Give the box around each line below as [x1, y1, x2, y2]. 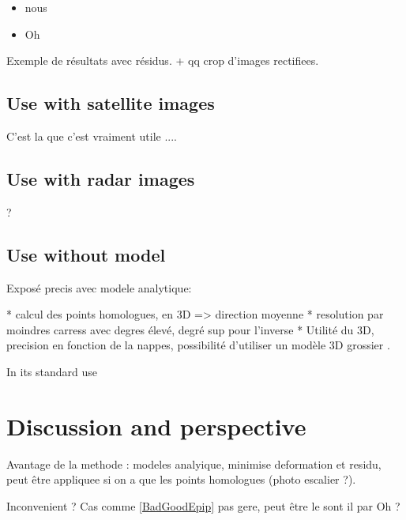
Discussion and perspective [6, 409, 306, 442]
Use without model [6, 242, 166, 266]
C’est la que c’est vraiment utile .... [6, 127, 178, 144]
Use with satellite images [6, 91, 215, 115]
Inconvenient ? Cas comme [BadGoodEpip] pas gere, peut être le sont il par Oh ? [6, 497, 400, 514]
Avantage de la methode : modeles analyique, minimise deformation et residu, [6, 455, 382, 472]
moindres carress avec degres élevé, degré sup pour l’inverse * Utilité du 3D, [6, 321, 374, 337]
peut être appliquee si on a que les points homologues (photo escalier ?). [6, 471, 356, 488]
